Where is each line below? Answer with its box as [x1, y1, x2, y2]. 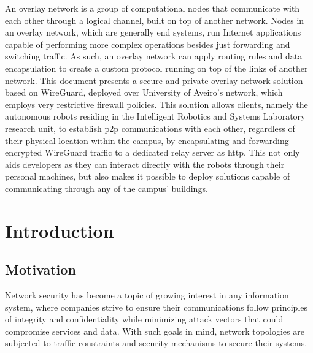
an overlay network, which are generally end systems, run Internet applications [5, 26, 301, 39]
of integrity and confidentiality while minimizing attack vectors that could [5, 313, 284, 325]
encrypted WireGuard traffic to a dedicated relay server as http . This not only [5, 146, 300, 159]
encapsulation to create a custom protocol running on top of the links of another [5, 61, 308, 74]
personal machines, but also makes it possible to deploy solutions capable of [5, 170, 290, 183]
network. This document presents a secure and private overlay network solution [5, 74, 303, 86]
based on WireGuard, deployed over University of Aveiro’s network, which [5, 86, 283, 99]
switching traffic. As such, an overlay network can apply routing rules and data [5, 50, 303, 63]
